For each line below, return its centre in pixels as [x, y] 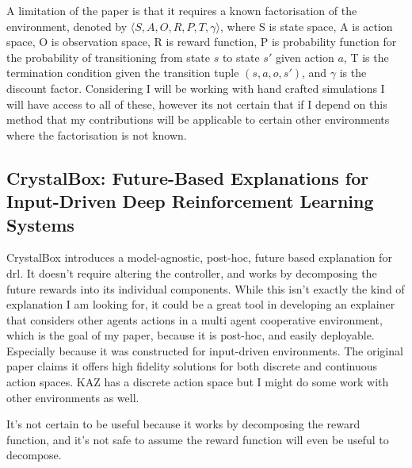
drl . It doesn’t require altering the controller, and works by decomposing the [192, 272]
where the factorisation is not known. [97, 134]
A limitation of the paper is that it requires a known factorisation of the [182, 10]
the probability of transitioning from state [108, 57]
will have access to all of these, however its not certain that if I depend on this [197, 104]
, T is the [366, 57]
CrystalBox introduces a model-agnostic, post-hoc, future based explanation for [199, 257]
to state [241, 57]
